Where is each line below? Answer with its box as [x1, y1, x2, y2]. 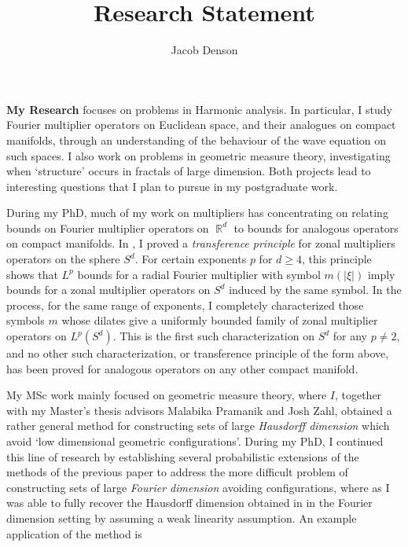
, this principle [301, 251, 372, 267]
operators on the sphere [6, 251, 120, 267]
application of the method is [6, 525, 142, 541]
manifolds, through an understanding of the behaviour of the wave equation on [6, 131, 386, 148]
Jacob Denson [171, 42, 238, 58]
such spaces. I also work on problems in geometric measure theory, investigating [6, 147, 391, 163]
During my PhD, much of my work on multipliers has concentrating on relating [6, 204, 388, 221]
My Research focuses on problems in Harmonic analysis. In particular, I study [6, 101, 392, 117]
